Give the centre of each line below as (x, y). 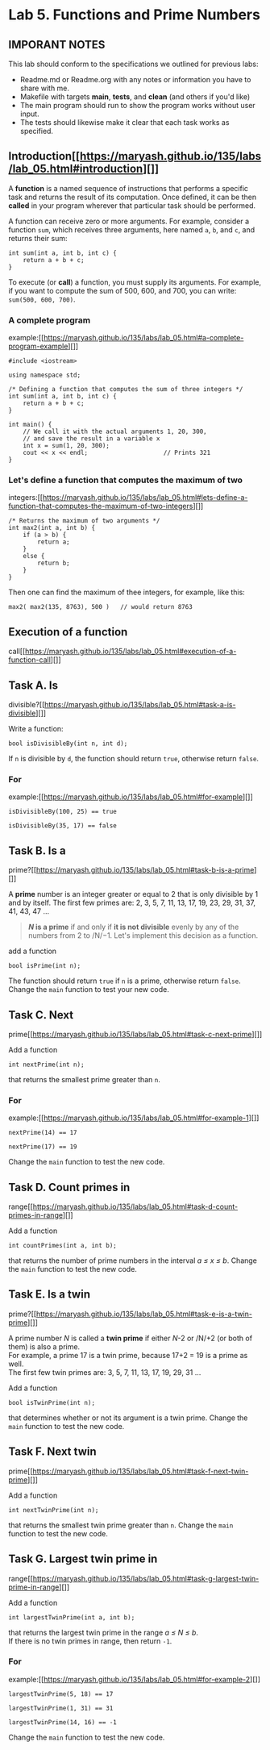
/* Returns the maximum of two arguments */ (84, 521)
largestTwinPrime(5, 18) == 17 (61, 1694)
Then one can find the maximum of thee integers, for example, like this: (127, 592)
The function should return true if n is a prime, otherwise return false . (125, 981)
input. (29, 114)
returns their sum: (38, 238)
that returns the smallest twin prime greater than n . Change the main (121, 1525)
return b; (54, 563)
